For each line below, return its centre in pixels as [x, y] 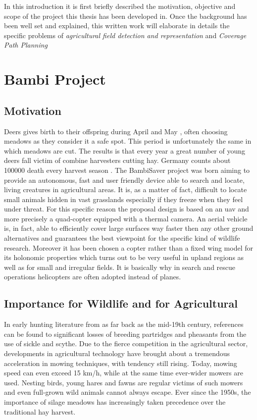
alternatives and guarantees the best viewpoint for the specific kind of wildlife [122, 238]
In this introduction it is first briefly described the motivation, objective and [120, 6]
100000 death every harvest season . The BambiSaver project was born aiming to [127, 170]
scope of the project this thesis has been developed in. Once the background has [126, 16]
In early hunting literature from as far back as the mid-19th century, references [124, 324]
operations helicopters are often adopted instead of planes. [93, 277]
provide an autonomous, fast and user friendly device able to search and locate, [124, 180]
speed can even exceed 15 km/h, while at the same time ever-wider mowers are [124, 373]
